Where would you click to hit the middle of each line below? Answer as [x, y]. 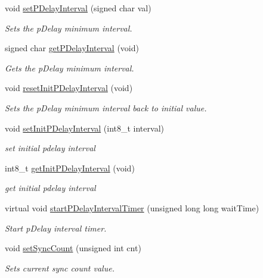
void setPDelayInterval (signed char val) [78, 8]
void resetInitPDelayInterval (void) [69, 88]
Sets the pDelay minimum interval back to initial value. [106, 107]
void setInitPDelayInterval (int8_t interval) [84, 128]
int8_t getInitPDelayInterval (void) [70, 168]
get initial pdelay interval [50, 188]
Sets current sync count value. [60, 268]
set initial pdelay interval [50, 148]
